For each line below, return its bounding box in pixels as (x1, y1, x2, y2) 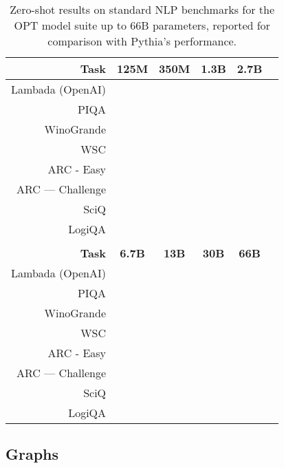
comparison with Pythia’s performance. (47, 33, 237, 49)
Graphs (6, 443, 59, 465)
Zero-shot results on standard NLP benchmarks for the (10, 1, 275, 17)
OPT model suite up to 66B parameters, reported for (14, 17, 270, 33)
